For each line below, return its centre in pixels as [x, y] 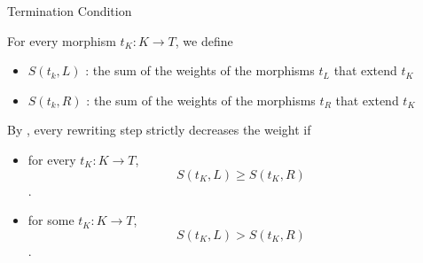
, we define [204, 40]
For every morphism [62, 40]
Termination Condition [70, 11]
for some [51, 220]
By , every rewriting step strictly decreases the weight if [159, 130]
